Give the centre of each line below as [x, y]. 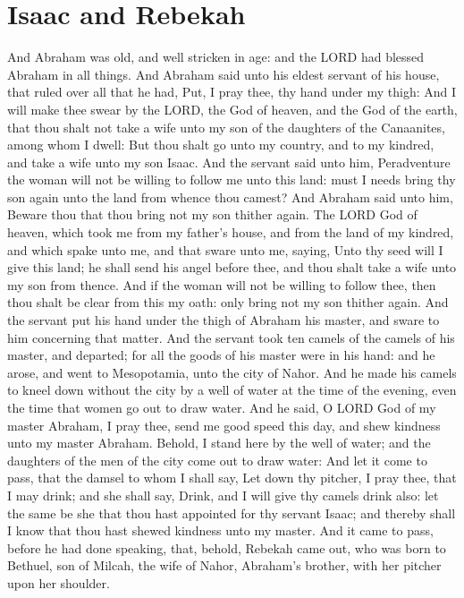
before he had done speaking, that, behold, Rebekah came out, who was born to [227, 547]
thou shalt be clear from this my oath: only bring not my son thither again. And [228, 302]
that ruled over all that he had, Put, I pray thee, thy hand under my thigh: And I [232, 92]
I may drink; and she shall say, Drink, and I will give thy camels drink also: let [223, 495]
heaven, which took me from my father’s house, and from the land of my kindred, [231, 232]
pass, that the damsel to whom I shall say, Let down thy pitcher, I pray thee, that [232, 478]
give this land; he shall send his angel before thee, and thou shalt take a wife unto [232, 267]
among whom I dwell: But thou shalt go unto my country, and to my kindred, [221, 145]
